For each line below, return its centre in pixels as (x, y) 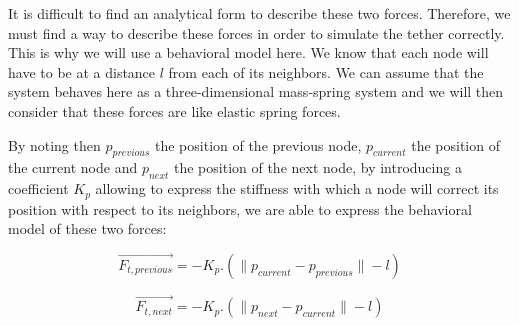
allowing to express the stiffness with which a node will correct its (297, 188)
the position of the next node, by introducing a (317, 167)
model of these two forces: (87, 228)
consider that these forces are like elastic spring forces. (174, 110)
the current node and (73, 167)
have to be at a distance (82, 71)
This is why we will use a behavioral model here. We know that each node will (248, 52)
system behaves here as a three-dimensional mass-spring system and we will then (256, 91)
